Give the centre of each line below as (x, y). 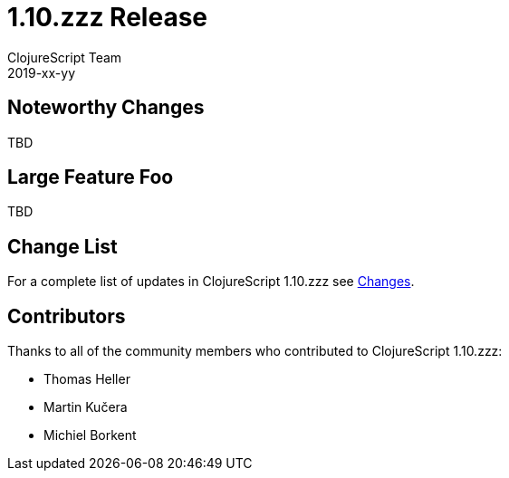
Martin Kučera (86, 407)
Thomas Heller (87, 379)
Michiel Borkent (90, 435)
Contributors (67, 316)
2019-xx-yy (42, 72)
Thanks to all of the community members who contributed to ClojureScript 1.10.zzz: (255, 351)
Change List (62, 246)
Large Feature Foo (91, 177)
